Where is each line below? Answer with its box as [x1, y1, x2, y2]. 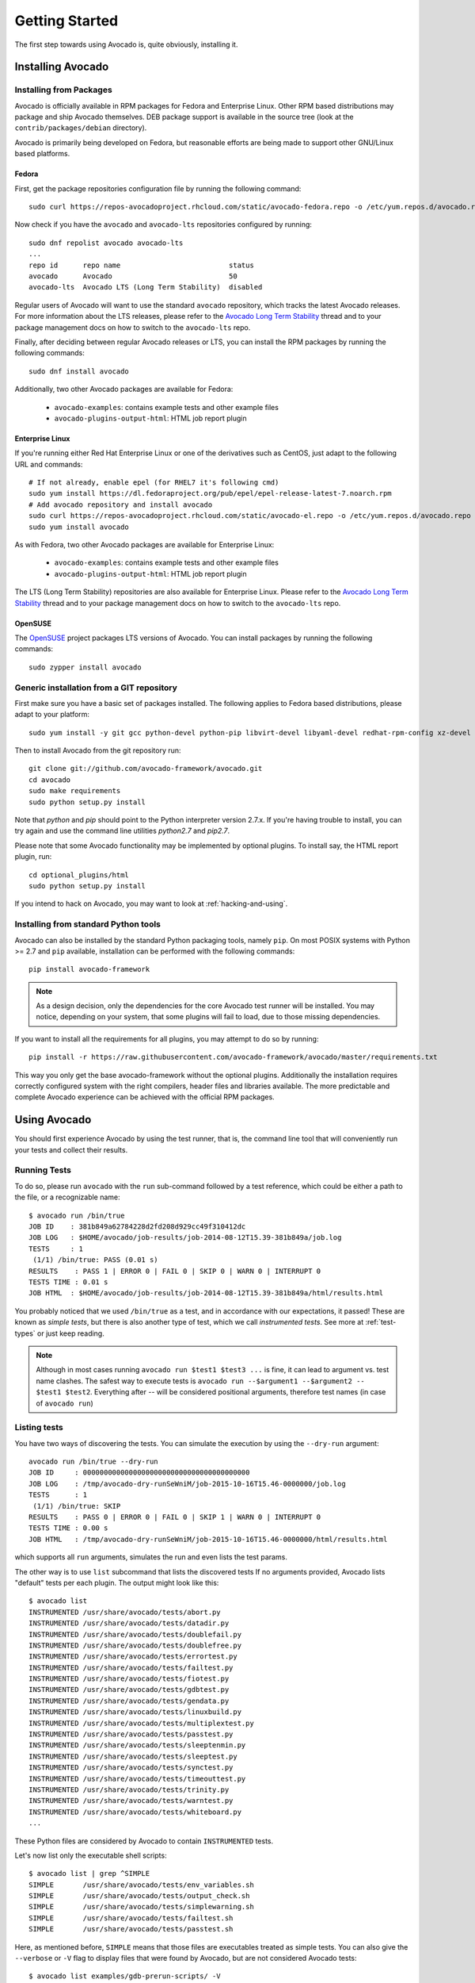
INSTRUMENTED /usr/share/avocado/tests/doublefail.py [28, 1630, 241, 1639]
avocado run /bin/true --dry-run [28, 1457, 158, 1467]
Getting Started [14, 12, 119, 29]
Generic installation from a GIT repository [14, 682, 178, 693]
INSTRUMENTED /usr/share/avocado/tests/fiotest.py [28, 1674, 230, 1683]
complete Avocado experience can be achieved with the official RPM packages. [14, 1092, 275, 1102]
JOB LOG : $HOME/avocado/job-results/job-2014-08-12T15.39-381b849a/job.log [28, 1233, 342, 1242]
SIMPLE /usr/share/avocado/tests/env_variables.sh [28, 1880, 255, 1889]
